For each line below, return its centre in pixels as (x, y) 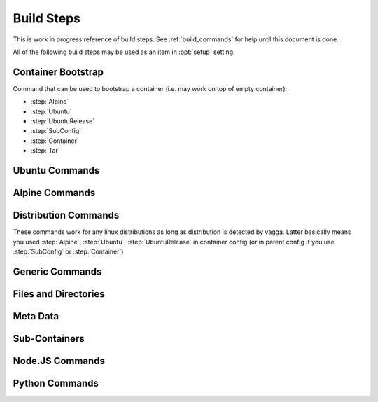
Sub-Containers (49, 339)
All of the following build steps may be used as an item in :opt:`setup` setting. (124, 52)
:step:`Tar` (45, 151)
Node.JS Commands (59, 361)
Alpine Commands (54, 193)
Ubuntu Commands (56, 171)
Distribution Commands (66, 215)
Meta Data (36, 316)
